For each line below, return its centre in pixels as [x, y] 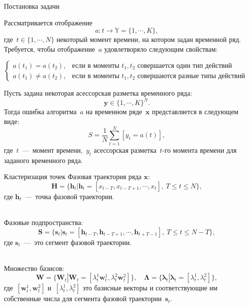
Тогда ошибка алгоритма [40, 112]
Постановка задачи [32, 6]
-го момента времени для [199, 150]
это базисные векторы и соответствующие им [150, 288]
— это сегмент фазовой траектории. [78, 242]
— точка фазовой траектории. [70, 196]
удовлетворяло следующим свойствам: [161, 49]
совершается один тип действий [185, 66]
